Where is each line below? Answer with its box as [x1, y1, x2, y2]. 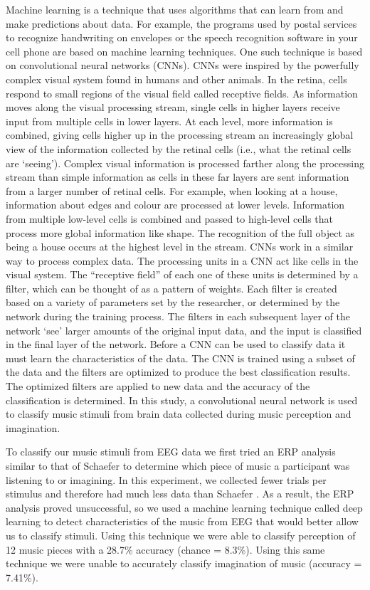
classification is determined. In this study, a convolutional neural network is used [6, 392, 358, 407]
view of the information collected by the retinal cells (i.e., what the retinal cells [6, 141, 351, 156]
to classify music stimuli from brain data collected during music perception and [6, 406, 351, 421]
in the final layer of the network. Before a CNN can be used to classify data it [6, 337, 346, 352]
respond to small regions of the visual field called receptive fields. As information [6, 85, 358, 100]
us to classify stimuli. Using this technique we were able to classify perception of [6, 527, 356, 542]
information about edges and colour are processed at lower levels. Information [6, 197, 345, 212]
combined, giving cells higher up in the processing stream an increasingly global [6, 127, 354, 142]
